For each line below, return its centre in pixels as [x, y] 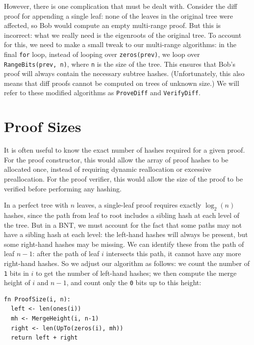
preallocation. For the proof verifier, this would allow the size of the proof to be [124, 179]
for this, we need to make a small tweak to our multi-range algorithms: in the [120, 44]
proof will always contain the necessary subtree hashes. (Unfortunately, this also [124, 73]
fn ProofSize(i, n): [38, 299]
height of [17, 282]
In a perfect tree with [36, 205]
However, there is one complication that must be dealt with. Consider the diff [121, 6]
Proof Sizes [43, 126]
